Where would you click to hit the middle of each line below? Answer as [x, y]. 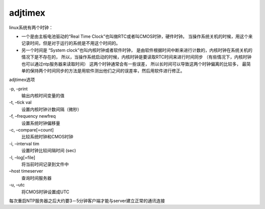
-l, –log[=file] [22, 157]
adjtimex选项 [22, 80]
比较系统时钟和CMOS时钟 [47, 137]
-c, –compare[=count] [31, 130]
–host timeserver [26, 171]
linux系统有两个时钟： [31, 27]
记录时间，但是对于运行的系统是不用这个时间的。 [71, 43]
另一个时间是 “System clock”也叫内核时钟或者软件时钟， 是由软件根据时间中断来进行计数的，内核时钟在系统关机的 [137, 50]
